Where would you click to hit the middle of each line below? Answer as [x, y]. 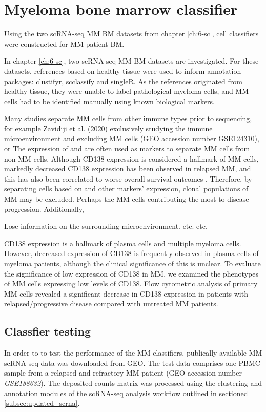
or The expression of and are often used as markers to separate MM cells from [127, 149]
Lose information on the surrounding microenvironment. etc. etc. [106, 226]
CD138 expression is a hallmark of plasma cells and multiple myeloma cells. [123, 243]
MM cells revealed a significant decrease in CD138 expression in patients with [126, 293]
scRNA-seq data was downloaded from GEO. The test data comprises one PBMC [132, 362]
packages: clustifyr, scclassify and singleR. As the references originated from [123, 81]
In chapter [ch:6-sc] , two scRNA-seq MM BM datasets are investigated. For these [131, 61]
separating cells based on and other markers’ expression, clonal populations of [126, 189]
